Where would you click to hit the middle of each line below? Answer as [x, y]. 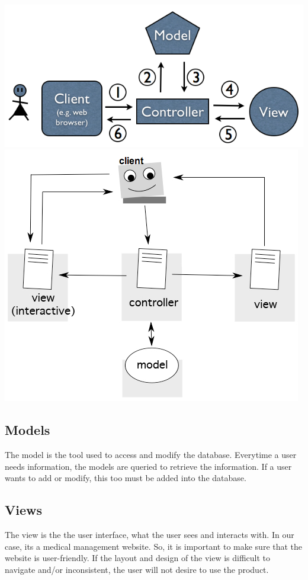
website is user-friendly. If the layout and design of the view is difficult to [138, 558]
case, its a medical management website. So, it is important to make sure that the [154, 546]
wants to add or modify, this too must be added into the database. [126, 478]
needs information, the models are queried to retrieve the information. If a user [148, 466]
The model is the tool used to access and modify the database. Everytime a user [151, 455]
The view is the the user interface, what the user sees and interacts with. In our [150, 535]
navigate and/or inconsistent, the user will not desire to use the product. [137, 569]
